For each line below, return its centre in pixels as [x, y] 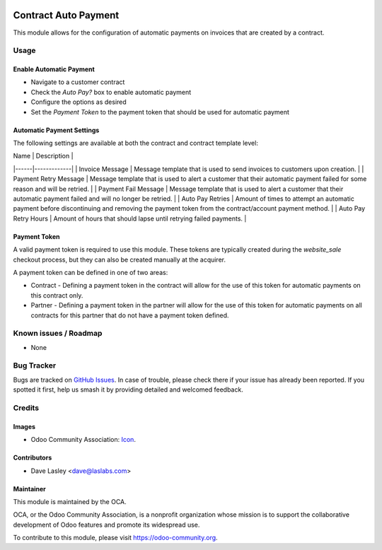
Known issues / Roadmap [58, 334]
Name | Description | [43, 156]
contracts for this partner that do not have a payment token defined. [130, 315]
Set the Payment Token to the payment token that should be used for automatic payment [160, 112]
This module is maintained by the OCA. [70, 501]
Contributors [33, 458]
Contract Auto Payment [66, 15]
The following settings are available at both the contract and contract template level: [135, 143]
